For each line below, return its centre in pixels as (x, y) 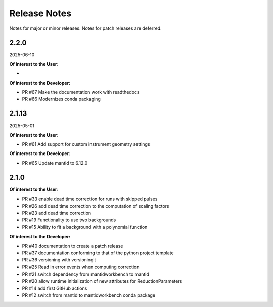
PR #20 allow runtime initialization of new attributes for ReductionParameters (102, 281)
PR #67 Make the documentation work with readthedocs (81, 92)
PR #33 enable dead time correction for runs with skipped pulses (90, 199)
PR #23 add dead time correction (57, 213)
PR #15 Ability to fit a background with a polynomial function (85, 227)
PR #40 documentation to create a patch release (73, 246)
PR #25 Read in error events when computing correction (81, 267)
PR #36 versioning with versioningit (59, 260)
